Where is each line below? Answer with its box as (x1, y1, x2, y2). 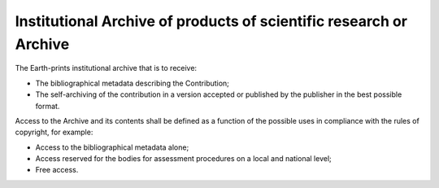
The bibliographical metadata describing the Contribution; (35, 78, 229, 88)
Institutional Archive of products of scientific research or (15, 12, 408, 30)
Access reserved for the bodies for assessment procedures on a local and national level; (35, 154, 333, 164)
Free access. (35, 165, 79, 175)
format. (35, 101, 60, 111)
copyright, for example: (15, 127, 93, 138)
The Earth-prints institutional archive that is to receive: (15, 63, 198, 73)
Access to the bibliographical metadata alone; (35, 142, 189, 152)
